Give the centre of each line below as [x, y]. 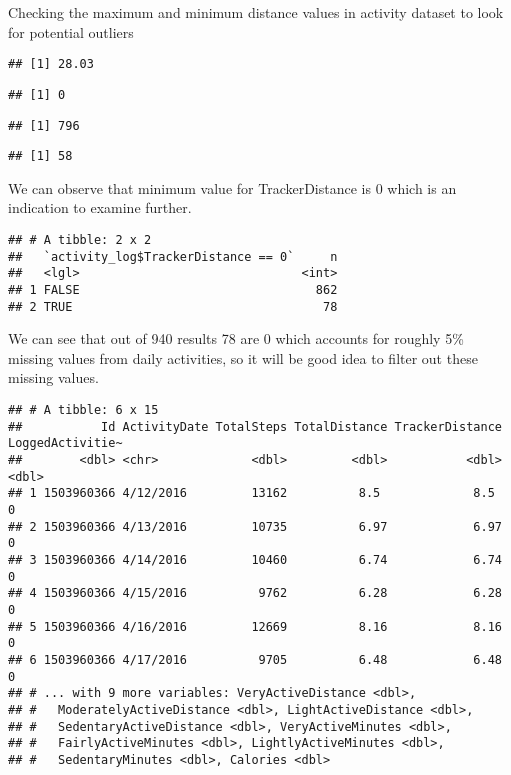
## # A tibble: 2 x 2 [80, 240]
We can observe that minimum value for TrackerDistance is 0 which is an [232, 187]
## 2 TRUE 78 [173, 306]
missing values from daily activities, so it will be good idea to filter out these [243, 357]
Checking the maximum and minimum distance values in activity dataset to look [256, 12]
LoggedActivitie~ [65, 443]
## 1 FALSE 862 [173, 289]
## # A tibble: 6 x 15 [83, 410]
